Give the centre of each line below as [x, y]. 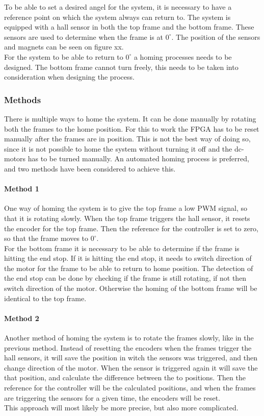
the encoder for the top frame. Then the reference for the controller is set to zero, [131, 228]
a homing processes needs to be [183, 56]
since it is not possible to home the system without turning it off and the [118, 148]
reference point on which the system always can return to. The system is [117, 17]
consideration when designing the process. [69, 77]
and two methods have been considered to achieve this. [90, 168]
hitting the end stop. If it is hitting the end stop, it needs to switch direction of [128, 258]
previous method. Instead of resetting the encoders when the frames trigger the [128, 347]
